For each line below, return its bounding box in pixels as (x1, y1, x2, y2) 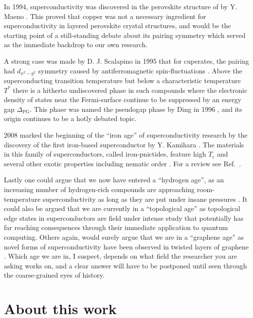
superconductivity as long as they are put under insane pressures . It (42, 194, 248, 204)
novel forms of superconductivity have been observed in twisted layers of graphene (4, 241, 249, 251)
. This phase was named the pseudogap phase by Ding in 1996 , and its (30, 104, 242, 114)
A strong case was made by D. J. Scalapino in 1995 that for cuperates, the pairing (4, 55, 249, 66)
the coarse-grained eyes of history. (4, 270, 105, 280)
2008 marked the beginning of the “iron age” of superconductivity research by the (4, 129, 248, 140)
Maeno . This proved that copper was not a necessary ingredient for (4, 11, 206, 21)
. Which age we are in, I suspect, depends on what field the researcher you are (4, 251, 237, 261)
